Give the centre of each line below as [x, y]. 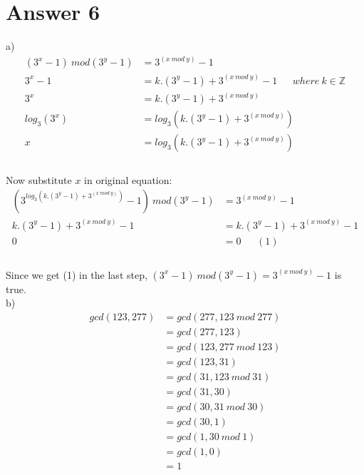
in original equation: [128, 179]
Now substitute [39, 179]
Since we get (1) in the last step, [77, 274]
